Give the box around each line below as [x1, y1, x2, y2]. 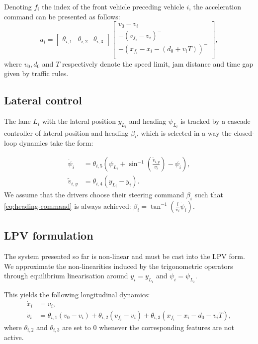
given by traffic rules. [4, 68, 69, 79]
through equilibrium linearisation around [4, 270, 128, 281]
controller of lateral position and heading [4, 127, 129, 138]
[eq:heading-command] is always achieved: [4, 200, 131, 211]
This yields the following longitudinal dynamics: [4, 289, 150, 299]
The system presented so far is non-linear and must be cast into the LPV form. [4, 251, 245, 261]
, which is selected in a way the [137, 127, 232, 138]
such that [194, 189, 223, 200]
